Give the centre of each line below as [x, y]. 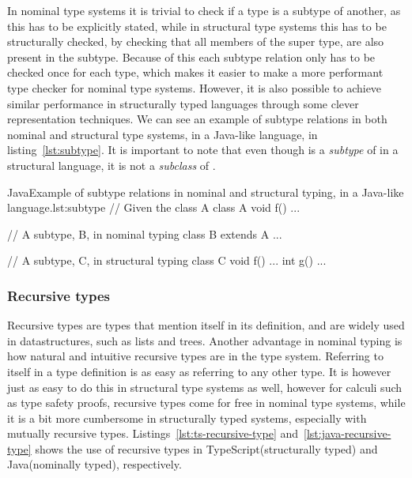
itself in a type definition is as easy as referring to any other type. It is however [199, 371]
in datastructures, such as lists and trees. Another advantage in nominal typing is [205, 340]
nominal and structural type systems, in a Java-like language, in [163, 134]
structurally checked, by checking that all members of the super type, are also [196, 41]
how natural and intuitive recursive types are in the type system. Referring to [195, 356]
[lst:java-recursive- [348, 433]
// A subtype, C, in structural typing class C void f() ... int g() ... [167, 260]
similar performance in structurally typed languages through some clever [183, 103]
